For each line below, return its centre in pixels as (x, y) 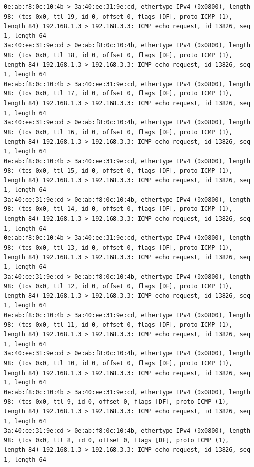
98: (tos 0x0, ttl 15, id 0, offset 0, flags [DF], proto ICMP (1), (118, 171)
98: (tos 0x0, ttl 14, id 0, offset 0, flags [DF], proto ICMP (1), (118, 209)
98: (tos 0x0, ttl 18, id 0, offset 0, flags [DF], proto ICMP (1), (118, 55)
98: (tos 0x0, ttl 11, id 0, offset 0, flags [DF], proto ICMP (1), (118, 325)
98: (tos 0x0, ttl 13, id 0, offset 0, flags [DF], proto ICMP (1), (118, 248)
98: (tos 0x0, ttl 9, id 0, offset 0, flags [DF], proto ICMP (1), (117, 402)
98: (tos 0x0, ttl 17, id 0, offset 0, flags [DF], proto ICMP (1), (118, 94)
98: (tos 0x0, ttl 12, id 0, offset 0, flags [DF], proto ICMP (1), (118, 286)
